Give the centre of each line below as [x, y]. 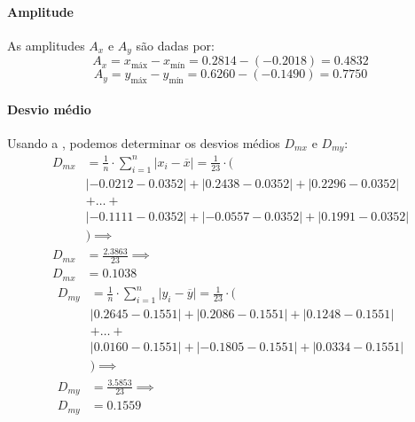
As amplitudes [46, 45]
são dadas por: [176, 45]
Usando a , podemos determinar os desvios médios [144, 142]
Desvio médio [49, 109]
